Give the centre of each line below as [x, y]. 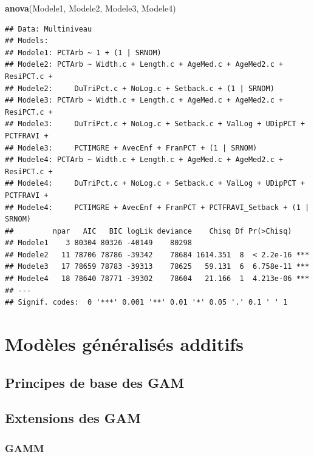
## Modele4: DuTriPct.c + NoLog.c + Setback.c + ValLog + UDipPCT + [155, 184]
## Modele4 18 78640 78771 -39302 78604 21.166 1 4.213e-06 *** [157, 279]
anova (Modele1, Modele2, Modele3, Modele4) [90, 8]
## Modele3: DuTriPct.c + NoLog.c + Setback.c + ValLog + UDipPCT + [155, 124]
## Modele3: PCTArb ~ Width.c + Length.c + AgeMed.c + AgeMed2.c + [144, 100]
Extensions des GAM [73, 418]
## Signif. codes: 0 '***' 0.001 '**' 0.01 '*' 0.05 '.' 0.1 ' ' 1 [146, 303]
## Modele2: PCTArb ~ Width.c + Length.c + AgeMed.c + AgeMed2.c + [144, 65]
